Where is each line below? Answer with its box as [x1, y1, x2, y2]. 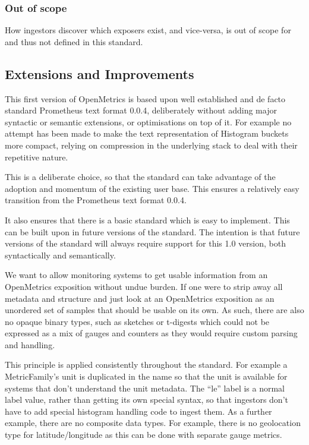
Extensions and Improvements [5, 64, 194, 83]
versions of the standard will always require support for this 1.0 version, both [5, 237, 286, 250]
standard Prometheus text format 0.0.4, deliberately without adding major [5, 104, 277, 116]
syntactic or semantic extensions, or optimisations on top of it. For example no [5, 115, 292, 128]
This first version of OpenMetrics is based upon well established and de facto [5, 92, 286, 105]
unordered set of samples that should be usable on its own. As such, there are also [5, 304, 304, 316]
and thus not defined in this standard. [5, 35, 143, 48]
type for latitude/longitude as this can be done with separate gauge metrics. [5, 428, 282, 441]
